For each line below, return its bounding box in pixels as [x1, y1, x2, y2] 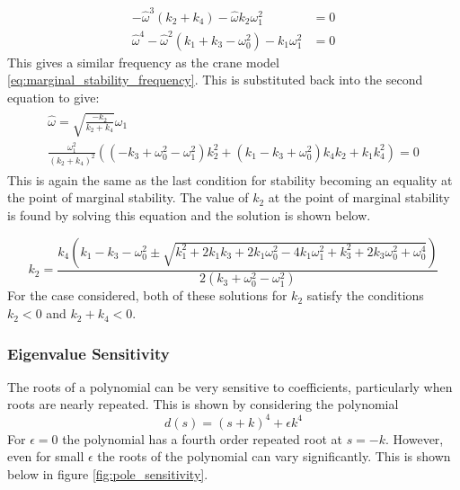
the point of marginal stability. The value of [7, 188, 249, 207]
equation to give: [7, 87, 100, 106]
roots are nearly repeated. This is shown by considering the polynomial [7, 395, 399, 414]
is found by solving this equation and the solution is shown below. [7, 206, 371, 225]
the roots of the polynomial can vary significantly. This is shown [97, 447, 451, 466]
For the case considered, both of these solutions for [7, 286, 287, 305]
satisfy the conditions [306, 286, 424, 305]
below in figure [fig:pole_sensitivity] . [7, 464, 208, 483]
